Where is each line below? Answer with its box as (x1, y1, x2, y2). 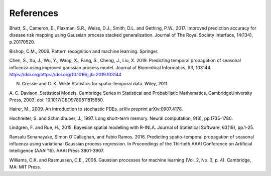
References (9, 8, 59, 19)
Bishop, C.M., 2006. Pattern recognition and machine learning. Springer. (9, 48, 159, 54)
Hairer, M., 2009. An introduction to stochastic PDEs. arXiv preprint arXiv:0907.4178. (9, 106, 183, 112)
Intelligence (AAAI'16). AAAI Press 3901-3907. (9, 148, 105, 154)
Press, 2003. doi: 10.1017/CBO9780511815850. (9, 97, 104, 103)
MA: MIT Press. (9, 164, 41, 170)
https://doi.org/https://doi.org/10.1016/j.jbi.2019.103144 (9, 71, 121, 77)
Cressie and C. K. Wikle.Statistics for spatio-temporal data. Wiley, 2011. (22, 81, 169, 87)
